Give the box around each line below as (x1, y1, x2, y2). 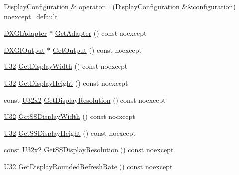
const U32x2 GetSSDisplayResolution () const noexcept (4, 144, 174, 155)
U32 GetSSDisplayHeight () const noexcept (4, 127, 136, 138)
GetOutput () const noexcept (52, 44, 142, 55)
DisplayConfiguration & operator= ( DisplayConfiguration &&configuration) (4, 1, 236, 11)
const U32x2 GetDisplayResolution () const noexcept (4, 94, 166, 105)
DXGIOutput (4, 44, 45, 55)
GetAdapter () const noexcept (55, 28, 147, 38)
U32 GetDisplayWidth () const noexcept (4, 61, 128, 71)
